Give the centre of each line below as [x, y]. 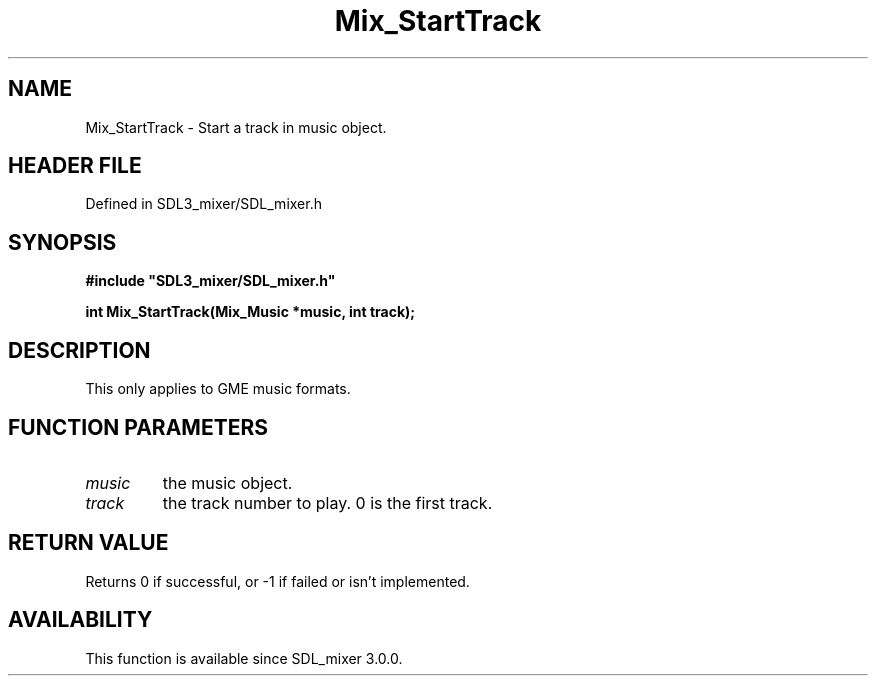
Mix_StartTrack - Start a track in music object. [236, 127]
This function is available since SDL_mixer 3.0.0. [244, 658]
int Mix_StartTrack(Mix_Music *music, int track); [250, 312]
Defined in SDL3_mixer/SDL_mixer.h [203, 204]
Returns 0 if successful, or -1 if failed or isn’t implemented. [277, 581]
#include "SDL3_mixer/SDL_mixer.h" [210, 281]
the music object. [227, 482]
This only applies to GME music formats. [218, 389]
